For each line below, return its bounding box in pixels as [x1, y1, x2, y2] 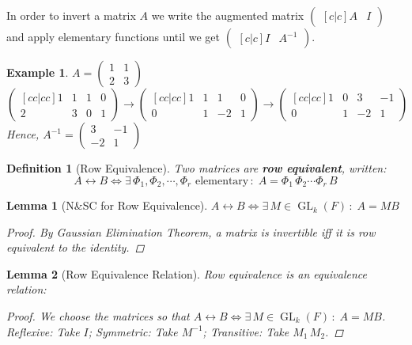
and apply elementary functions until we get [6, 28, 221, 44]
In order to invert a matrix [6, 7, 136, 23]
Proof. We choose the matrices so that [6, 308, 190, 324]
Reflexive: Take [6, 323, 80, 339]
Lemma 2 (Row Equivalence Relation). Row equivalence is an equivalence [6, 265, 367, 282]
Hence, [6, 126, 40, 142]
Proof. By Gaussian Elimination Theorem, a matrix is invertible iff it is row [6, 223, 376, 240]
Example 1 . [6, 64, 69, 80]
